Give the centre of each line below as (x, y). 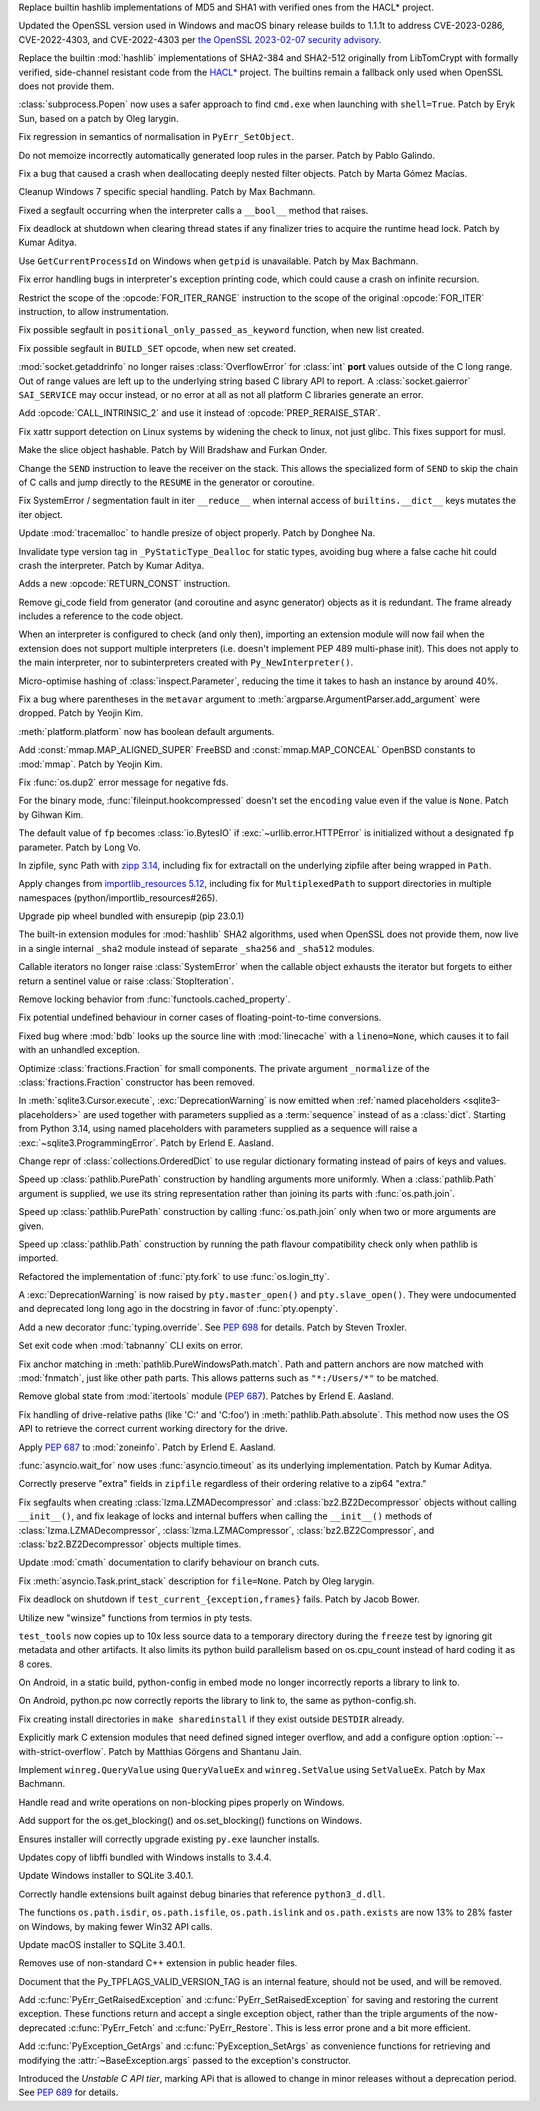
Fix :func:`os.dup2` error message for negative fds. (123, 782)
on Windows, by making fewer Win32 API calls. (116, 1926)
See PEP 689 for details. (68, 2092)
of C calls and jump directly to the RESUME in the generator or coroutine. (166, 482)
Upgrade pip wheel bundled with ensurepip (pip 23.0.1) (131, 916)
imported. (38, 1258)
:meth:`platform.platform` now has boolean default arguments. (146, 731)
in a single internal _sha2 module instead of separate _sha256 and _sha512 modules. (196, 948)
